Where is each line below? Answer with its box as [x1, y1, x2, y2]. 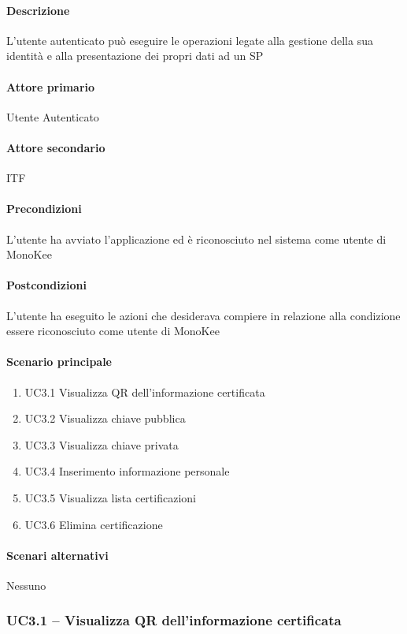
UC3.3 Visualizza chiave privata [24, 436, 179, 453]
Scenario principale [6, 353, 112, 370]
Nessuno [6, 576, 46, 593]
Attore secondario [6, 139, 105, 155]
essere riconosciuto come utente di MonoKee [6, 323, 220, 339]
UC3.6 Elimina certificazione [24, 516, 163, 532]
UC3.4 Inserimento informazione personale [24, 463, 230, 479]
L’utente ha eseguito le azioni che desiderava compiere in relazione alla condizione [6, 307, 401, 323]
